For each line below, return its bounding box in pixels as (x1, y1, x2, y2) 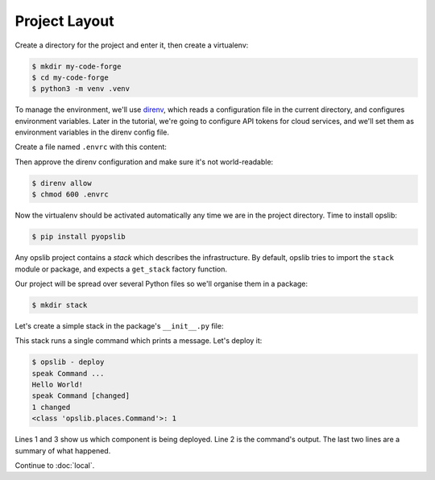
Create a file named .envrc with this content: (14, 142, 167, 152)
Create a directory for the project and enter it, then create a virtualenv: (14, 40, 249, 50)
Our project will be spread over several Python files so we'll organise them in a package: (14, 279, 309, 288)
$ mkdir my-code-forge (31, 61, 122, 71)
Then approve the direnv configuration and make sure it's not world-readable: (14, 157, 274, 167)
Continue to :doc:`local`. (14, 461, 95, 470)
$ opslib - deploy (31, 358, 105, 366)
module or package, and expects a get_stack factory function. (14, 264, 228, 274)
